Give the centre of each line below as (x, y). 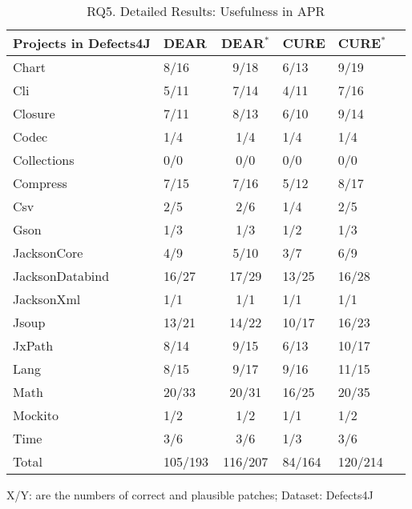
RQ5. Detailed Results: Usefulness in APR (206, 11)
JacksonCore (48, 252)
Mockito (36, 415)
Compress (40, 183)
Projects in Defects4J (82, 43)
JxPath (33, 345)
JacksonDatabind (61, 276)
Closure (34, 113)
